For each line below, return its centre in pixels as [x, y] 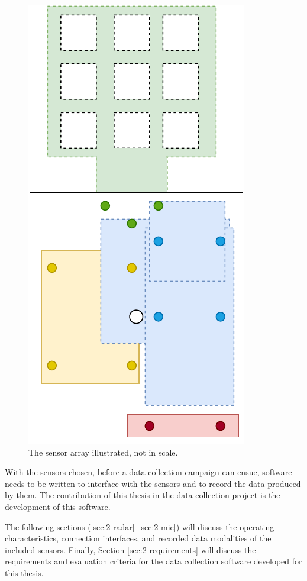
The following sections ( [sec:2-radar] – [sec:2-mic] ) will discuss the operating [140, 526]
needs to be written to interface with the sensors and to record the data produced [153, 483]
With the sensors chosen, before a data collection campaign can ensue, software [148, 472]
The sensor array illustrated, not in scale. [103, 452]
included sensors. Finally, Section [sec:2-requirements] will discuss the [130, 549]
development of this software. [58, 506]
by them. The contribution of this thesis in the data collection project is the [143, 495]
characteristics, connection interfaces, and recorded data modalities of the [138, 538]
